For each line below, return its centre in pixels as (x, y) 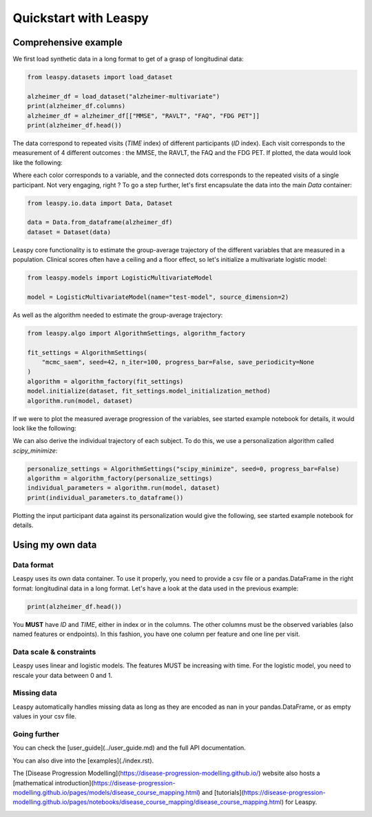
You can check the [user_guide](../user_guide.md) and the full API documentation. (129, 748)
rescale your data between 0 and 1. (63, 675)
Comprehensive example (68, 42)
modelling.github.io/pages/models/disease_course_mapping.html (105, 792)
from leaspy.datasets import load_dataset (100, 77)
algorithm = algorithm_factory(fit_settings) (105, 381)
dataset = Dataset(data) (69, 232)
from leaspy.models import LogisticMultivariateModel (120, 278)
